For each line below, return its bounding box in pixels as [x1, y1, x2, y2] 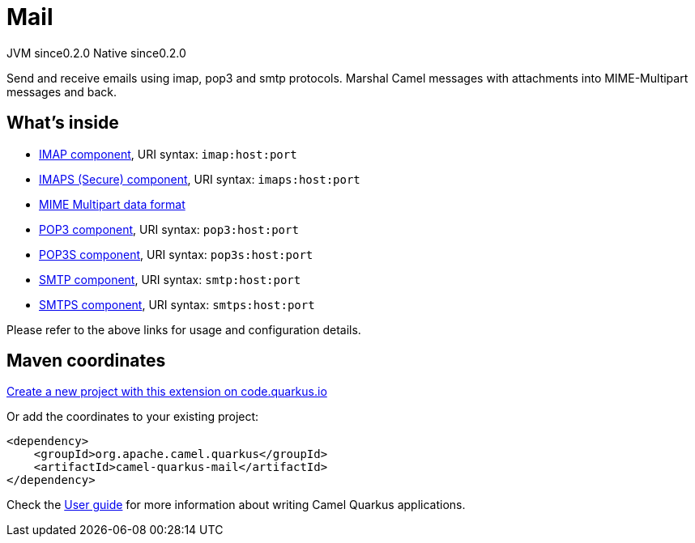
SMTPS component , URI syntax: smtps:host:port [39, 297, 315, 312]
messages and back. [6, 84, 117, 99]
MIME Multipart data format [39, 197, 185, 211]
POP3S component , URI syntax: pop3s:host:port [39, 247, 313, 261]
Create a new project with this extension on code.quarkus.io [6, 384, 327, 399]
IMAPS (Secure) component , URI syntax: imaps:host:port [39, 172, 360, 186]
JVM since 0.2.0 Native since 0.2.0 [6, 45, 186, 60]
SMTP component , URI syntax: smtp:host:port [39, 272, 301, 286]
